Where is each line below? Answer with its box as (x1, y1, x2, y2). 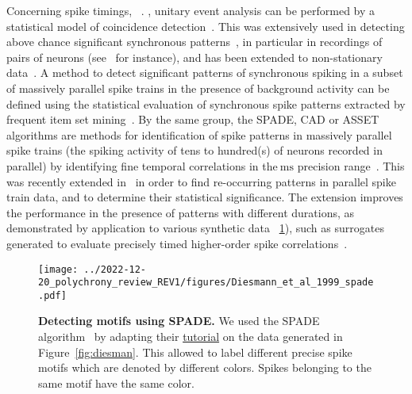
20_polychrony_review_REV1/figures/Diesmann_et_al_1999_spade (38, 277, 374, 289)
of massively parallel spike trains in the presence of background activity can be (6, 79, 390, 96)
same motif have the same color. (38, 374, 194, 391)
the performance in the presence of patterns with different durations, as (6, 204, 355, 220)
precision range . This (297, 157, 405, 174)
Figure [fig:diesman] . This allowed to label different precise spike (38, 343, 352, 360)
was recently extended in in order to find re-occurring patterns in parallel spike (6, 173, 396, 189)
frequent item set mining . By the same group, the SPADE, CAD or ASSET (6, 111, 379, 128)
